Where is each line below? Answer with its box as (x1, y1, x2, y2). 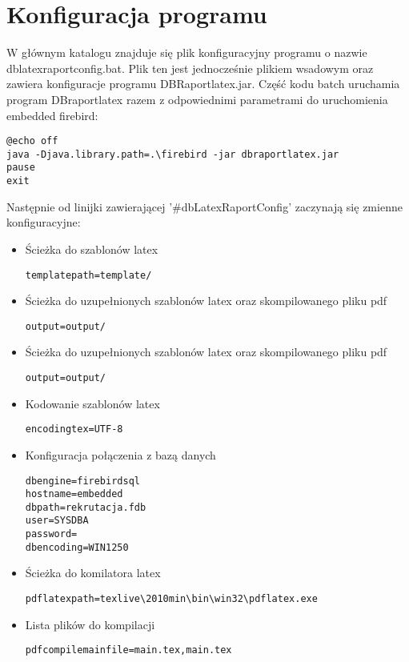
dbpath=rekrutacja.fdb (25, 501, 146, 513)
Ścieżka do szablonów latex (25, 240, 158, 257)
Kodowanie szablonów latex (25, 395, 160, 411)
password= (25, 528, 78, 540)
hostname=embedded (25, 488, 123, 500)
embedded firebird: (6, 106, 98, 123)
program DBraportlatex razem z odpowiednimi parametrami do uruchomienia (6, 90, 388, 107)
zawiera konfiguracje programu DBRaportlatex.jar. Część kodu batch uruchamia (6, 75, 400, 92)
